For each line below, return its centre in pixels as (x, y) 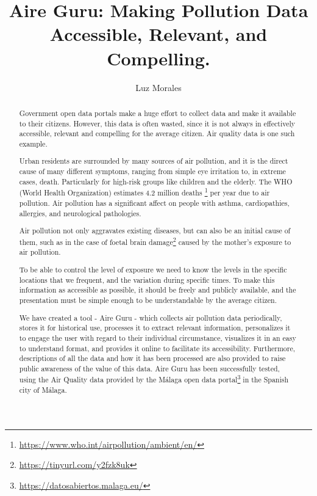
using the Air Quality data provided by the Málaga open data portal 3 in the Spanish (154, 379)
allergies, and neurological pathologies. (80, 213)
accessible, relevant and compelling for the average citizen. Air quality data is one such (157, 133)
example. (33, 143)
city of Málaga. (43, 390)
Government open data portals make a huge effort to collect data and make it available (158, 113)
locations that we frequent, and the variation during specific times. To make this (147, 279)
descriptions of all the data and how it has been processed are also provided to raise (152, 358)
